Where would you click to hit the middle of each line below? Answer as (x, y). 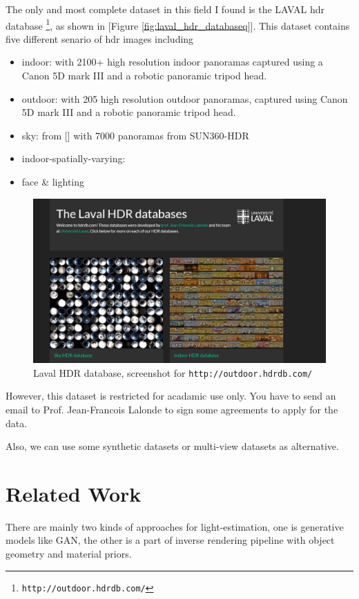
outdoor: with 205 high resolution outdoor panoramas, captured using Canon (185, 98)
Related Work (74, 493)
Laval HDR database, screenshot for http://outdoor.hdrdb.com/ (173, 372)
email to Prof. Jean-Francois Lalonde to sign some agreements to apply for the (172, 409)
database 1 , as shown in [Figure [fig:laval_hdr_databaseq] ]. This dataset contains (178, 24)
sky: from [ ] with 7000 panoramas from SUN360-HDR (135, 135)
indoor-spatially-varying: (74, 158)
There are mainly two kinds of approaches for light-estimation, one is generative (175, 526)
